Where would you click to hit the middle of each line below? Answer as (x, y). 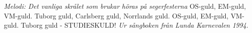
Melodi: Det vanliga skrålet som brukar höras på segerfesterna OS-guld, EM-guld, (125, 6)
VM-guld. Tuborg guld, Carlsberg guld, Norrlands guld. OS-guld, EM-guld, (116, 15)
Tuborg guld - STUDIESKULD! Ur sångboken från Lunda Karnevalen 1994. (135, 25)
